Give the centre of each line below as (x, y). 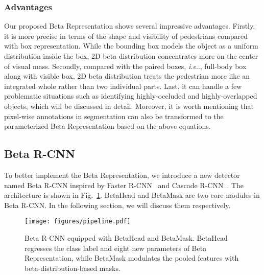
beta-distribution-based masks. (73, 268)
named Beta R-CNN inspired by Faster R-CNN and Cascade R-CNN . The (124, 185)
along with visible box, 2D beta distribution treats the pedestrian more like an (127, 76)
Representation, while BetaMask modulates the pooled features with (132, 258)
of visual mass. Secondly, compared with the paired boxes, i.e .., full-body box (125, 66)
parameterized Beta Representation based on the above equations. (107, 126)
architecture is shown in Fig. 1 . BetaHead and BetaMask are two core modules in (132, 195)
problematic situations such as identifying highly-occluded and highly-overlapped (131, 96)
